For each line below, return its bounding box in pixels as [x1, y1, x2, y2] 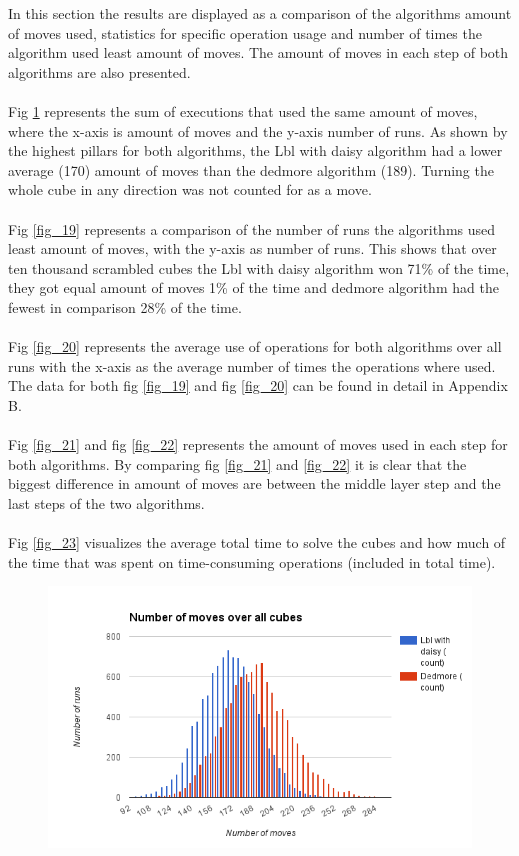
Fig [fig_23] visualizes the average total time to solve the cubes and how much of [8, 532, 506, 553]
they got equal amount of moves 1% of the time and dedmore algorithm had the [8, 277, 499, 298]
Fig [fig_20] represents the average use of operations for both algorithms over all [8, 336, 502, 357]
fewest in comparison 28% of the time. [8, 296, 242, 317]
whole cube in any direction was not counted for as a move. [8, 179, 372, 200]
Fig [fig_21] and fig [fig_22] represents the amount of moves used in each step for [8, 434, 508, 455]
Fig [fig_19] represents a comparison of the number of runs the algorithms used [8, 218, 496, 239]
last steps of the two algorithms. [8, 492, 205, 513]
